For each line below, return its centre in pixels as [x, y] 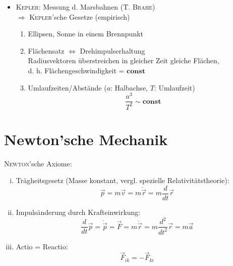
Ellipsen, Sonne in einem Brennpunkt [86, 34]
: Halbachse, [129, 87]
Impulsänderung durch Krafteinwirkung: [78, 212]
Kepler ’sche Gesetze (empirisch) [80, 16]
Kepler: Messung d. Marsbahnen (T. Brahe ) [85, 7]
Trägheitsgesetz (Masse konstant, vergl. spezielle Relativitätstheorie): [123, 180]
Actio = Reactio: [42, 246]
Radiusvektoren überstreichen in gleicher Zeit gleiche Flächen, [124, 60]
